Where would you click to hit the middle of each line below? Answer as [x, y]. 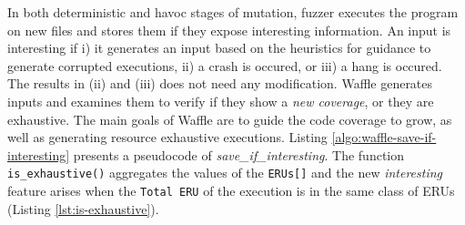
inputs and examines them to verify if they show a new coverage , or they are [221, 101]
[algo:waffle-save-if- [384, 137]
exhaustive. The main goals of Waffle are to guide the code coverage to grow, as [230, 119]
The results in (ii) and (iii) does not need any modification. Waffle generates [220, 83]
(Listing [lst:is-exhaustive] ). [83, 208]
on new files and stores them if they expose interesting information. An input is [229, 30]
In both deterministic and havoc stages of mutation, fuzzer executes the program [233, 12]
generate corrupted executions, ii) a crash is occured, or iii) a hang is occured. [225, 65]
